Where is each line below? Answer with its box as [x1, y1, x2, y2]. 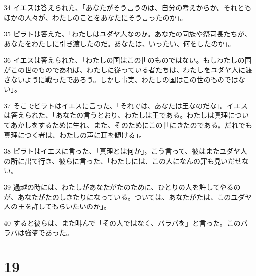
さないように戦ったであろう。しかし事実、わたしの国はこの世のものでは [4, 74, 238, 84]
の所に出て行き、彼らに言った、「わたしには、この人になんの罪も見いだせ [4, 155, 242, 166]
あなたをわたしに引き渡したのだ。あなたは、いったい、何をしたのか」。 [4, 38, 235, 48]
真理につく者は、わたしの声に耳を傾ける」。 [4, 129, 146, 139]
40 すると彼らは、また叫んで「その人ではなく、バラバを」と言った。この [4, 217, 241, 228]
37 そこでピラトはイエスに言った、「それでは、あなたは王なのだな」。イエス [4, 100, 248, 110]
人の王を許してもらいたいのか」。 [4, 201, 110, 211]
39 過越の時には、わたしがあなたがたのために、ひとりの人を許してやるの [4, 181, 241, 192]
